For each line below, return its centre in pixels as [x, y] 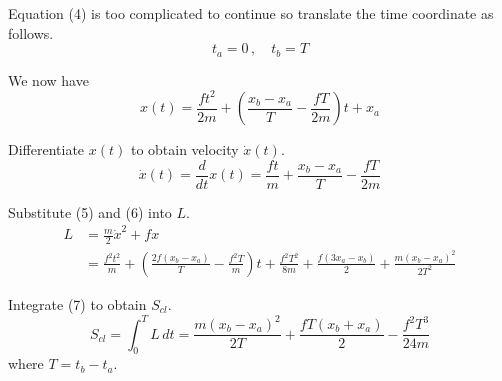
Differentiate [46, 149]
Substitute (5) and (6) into [90, 211]
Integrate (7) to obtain [77, 303]
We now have [48, 79]
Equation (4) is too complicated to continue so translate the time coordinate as [251, 13]
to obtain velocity [184, 149]
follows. [31, 32]
